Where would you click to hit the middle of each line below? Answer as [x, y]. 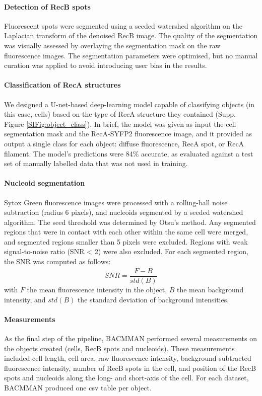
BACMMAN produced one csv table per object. [78, 387]
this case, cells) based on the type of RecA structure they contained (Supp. [120, 114]
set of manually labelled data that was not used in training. [96, 163]
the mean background [210, 289]
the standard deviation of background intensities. [153, 299]
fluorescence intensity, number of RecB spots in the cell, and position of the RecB [130, 368]
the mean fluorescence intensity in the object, [97, 289]
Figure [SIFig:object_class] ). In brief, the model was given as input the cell [120, 124]
